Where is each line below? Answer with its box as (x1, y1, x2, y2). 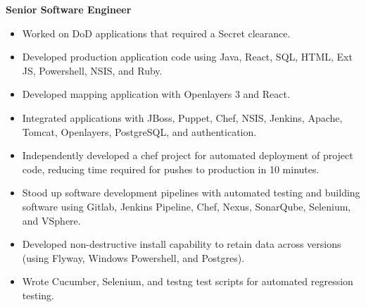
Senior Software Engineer (6, 2, 132, 16)
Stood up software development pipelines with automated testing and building (22, 185, 360, 200)
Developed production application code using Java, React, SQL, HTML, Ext (22, 49, 353, 64)
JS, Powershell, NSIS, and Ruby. (22, 63, 163, 77)
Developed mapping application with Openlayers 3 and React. (22, 87, 290, 101)
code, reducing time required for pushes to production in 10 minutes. (22, 161, 320, 176)
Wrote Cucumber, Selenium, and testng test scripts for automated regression (22, 274, 353, 289)
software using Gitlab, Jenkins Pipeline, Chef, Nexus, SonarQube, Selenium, (22, 199, 351, 213)
